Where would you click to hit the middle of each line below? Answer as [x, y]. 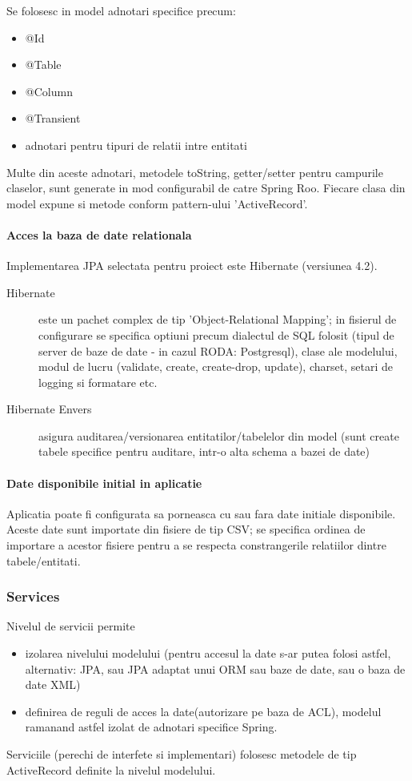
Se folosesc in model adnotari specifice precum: [121, 10]
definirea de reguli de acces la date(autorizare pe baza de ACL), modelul [203, 711]
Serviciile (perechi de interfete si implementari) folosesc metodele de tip [182, 754]
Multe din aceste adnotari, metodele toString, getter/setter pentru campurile [195, 172]
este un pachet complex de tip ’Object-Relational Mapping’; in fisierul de [218, 319]
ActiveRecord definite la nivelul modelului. [111, 769]
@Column [49, 91]
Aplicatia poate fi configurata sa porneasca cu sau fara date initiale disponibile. [201, 513]
